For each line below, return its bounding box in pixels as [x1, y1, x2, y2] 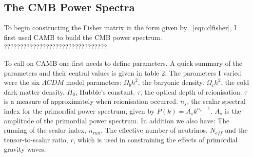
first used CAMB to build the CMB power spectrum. [4, 32, 162, 42]
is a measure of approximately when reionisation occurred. [4, 96, 178, 106]
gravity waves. [4, 144, 46, 154]
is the [224, 105, 241, 116]
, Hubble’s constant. [75, 86, 135, 97]
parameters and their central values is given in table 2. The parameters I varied [4, 67, 241, 78]
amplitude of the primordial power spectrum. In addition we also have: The [4, 115, 230, 125]
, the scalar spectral [187, 96, 246, 106]
